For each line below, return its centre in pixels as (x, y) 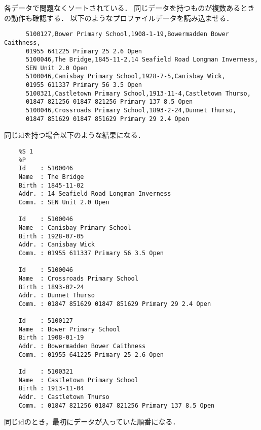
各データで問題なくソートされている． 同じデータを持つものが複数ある (122, 8)
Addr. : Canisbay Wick (57, 245)
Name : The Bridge (51, 177)
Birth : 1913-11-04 (51, 389)
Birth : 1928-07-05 (51, 236)
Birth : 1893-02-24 (51, 287)
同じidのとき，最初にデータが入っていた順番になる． (92, 422)
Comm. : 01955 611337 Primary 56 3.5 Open (91, 253)
